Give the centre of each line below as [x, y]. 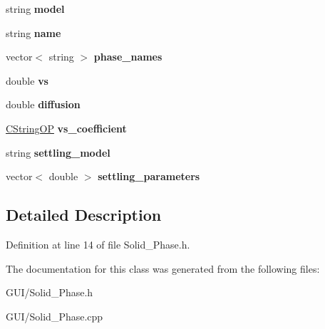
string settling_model [58, 152]
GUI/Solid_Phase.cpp [55, 316]
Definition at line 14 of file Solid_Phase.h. [98, 244]
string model [35, 9]
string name [33, 32]
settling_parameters [149, 176]
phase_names [128, 57]
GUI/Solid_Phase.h [50, 292]
